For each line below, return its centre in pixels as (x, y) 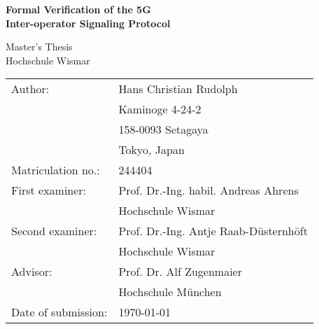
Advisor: (32, 272)
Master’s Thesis (39, 47)
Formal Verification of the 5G (78, 9)
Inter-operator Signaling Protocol (88, 23)
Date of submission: (59, 312)
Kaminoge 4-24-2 (160, 109)
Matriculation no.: (56, 170)
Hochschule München (170, 292)
